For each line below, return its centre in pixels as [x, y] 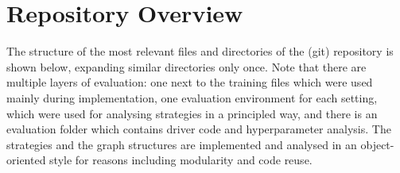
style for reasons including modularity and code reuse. [181, 160]
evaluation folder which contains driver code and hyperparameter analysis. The [199, 129]
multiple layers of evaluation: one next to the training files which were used [190, 82]
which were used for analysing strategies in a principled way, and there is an [192, 113]
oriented [26, 160]
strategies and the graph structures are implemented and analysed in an [182, 144]
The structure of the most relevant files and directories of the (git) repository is [200, 51]
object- [377, 144]
